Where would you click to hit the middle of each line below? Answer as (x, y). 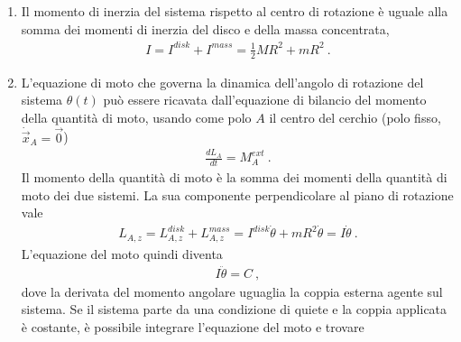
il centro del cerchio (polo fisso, (355, 117)
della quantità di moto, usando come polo (136, 117)
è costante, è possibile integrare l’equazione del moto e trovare (193, 326)
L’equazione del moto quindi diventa (122, 253)
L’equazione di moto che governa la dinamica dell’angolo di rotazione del (222, 82)
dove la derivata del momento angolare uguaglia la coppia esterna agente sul (232, 291)
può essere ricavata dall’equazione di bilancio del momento (265, 100)
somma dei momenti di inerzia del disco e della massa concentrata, (205, 28)
